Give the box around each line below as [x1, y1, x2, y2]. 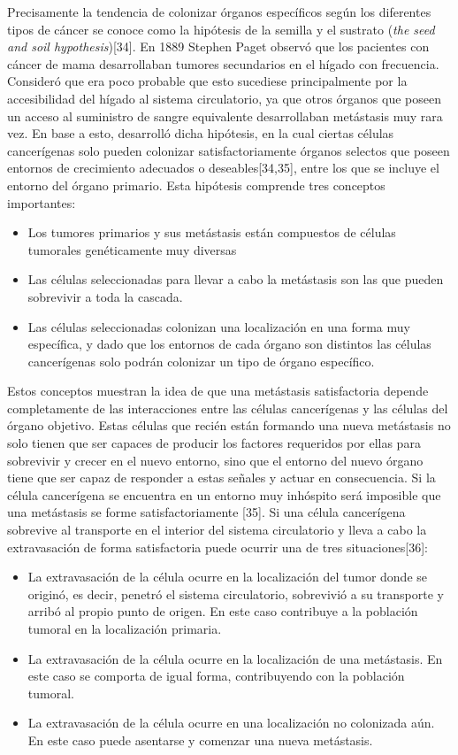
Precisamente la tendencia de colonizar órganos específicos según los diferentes [7, 3, 431, 20]
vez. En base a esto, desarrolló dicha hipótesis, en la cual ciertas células [7, 124, 394, 143]
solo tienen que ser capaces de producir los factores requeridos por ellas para [7, 434, 421, 452]
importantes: [7, 193, 76, 212]
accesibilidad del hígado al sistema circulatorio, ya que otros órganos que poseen [7, 89, 441, 107]
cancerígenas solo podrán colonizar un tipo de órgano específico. [27, 351, 375, 370]
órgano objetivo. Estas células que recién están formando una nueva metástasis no [7, 416, 451, 435]
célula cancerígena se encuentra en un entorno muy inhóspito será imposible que [7, 485, 441, 504]
